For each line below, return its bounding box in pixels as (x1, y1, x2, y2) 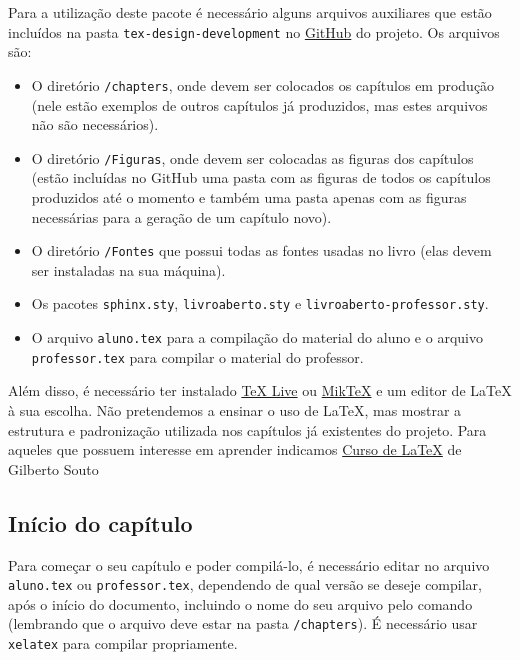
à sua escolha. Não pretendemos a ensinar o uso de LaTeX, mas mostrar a (8, 399, 462, 420)
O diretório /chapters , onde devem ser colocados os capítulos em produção (31, 74, 495, 95)
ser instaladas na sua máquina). (31, 259, 226, 280)
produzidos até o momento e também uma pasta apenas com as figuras (31, 186, 467, 207)
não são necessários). (31, 114, 159, 135)
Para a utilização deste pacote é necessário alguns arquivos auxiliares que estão (8, 2, 492, 22)
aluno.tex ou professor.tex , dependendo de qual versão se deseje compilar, (8, 574, 482, 595)
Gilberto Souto (8, 458, 99, 479)
